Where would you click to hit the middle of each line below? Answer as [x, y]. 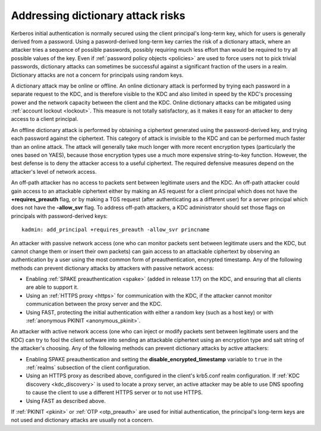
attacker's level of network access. [54, 171]
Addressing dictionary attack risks [98, 15]
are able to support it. [52, 287]
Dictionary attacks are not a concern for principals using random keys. [97, 75]
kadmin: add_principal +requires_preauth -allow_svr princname [116, 230]
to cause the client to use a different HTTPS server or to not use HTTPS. [114, 392]
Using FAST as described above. [66, 401]
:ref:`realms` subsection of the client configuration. [88, 367]
